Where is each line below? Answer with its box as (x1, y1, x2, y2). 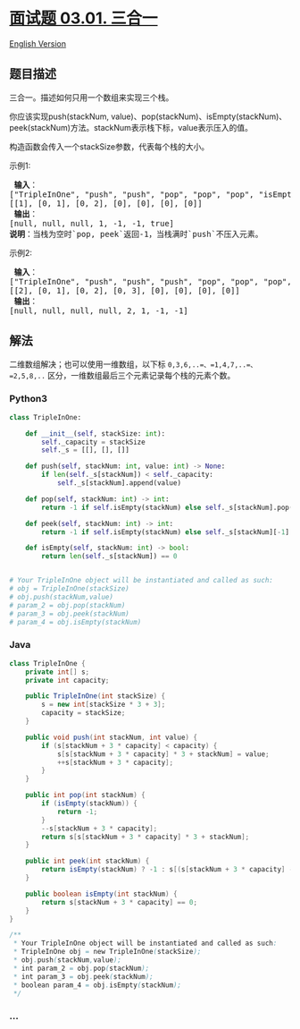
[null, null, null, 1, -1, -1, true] (9, 218, 175, 228)
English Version (9, 38, 67, 49)
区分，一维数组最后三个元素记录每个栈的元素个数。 (47, 370, 236, 380)
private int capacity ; (25, 676, 110, 685)
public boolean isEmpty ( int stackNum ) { (25, 889, 178, 898)
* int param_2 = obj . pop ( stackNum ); (12, 964, 150, 973)
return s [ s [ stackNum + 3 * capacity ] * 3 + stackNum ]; (41, 832, 250, 841)
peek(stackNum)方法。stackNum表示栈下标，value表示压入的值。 (9, 122, 253, 132)
